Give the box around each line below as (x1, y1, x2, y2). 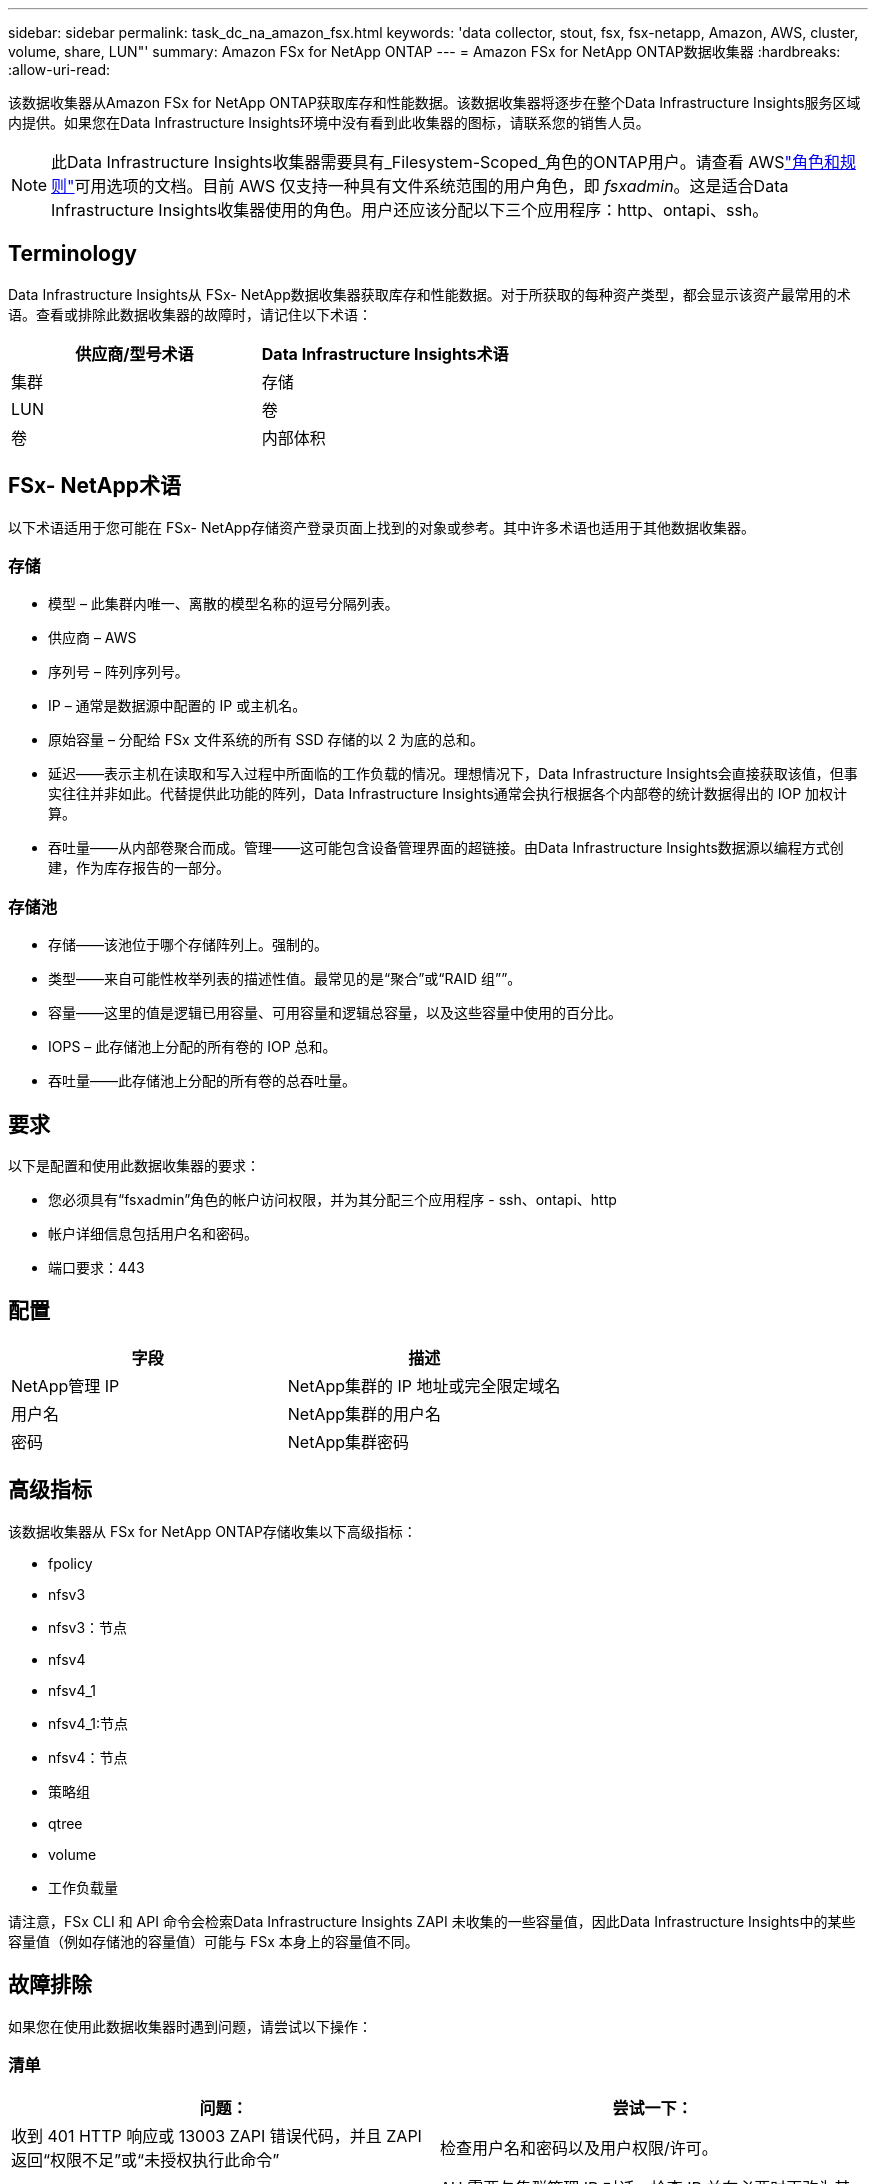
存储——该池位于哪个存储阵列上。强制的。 (48, 936, 328, 954)
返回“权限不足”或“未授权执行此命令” (11, 2150, 280, 2171)
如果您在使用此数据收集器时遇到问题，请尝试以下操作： (8, 2017, 372, 2035)
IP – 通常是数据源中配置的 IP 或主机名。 (48, 697, 307, 715)
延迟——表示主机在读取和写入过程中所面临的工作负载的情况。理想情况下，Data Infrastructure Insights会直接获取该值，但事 (48, 765, 858, 783)
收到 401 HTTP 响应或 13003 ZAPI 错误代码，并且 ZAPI (11, 2126, 422, 2147)
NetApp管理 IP (11, 1375, 120, 1396)
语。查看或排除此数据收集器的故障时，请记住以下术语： (8, 305, 372, 323)
